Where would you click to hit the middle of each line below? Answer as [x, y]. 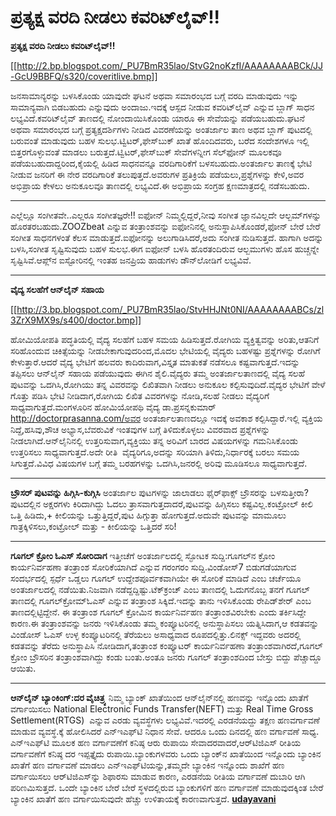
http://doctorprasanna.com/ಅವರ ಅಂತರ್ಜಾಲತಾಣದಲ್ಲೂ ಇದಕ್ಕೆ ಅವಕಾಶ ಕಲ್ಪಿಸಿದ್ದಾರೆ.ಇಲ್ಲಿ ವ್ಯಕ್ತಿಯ [166, 418]
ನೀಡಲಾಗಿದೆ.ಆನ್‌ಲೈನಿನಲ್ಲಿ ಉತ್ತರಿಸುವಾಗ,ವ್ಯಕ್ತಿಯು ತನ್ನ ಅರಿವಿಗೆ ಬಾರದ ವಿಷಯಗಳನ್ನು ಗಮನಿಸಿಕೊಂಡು [154, 440]
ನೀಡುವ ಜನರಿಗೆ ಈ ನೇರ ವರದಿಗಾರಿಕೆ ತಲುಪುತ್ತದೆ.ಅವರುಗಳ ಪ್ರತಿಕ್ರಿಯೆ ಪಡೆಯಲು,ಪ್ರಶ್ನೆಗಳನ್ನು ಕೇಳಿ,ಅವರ [157, 174]
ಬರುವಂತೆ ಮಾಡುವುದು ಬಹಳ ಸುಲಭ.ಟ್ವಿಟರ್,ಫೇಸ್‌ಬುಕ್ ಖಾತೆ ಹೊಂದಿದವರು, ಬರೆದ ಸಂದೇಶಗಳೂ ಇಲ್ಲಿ [160, 140]
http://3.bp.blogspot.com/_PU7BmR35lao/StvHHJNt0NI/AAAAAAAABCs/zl [170, 309]
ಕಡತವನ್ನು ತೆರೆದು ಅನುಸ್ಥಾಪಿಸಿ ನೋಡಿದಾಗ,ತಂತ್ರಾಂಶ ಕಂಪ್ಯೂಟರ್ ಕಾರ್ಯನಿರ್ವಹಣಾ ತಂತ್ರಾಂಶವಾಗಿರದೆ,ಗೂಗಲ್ [166, 645]
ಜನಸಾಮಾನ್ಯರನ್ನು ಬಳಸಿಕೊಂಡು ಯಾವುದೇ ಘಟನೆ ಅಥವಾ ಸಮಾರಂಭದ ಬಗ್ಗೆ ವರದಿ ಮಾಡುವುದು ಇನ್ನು [154, 95]
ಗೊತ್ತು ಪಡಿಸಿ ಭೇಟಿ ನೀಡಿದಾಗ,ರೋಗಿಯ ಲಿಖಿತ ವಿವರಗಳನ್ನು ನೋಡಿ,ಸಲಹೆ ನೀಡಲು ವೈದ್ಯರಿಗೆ [140, 395]
